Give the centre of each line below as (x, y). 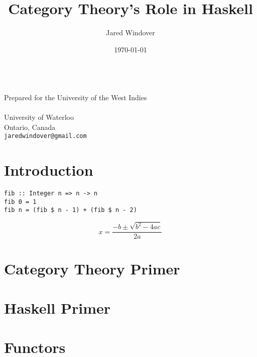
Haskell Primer (57, 307)
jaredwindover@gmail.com (45, 136)
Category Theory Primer (92, 268)
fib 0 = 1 (20, 202)
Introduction (49, 170)
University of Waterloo (39, 117)
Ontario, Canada (30, 127)
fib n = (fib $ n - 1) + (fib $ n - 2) (71, 210)
